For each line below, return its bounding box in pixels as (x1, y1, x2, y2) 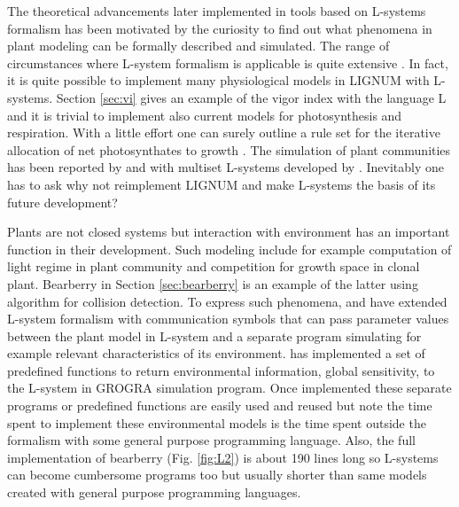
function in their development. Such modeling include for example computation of (7, 239, 452, 258)
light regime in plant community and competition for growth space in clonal (7, 257, 420, 276)
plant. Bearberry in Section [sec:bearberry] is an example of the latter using (7, 274, 418, 292)
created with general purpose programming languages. (7, 483, 301, 502)
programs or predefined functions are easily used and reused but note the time (7, 396, 432, 415)
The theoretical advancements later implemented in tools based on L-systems (7, 2, 426, 19)
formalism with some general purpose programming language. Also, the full (7, 431, 416, 449)
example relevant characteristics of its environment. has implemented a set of (7, 344, 425, 363)
